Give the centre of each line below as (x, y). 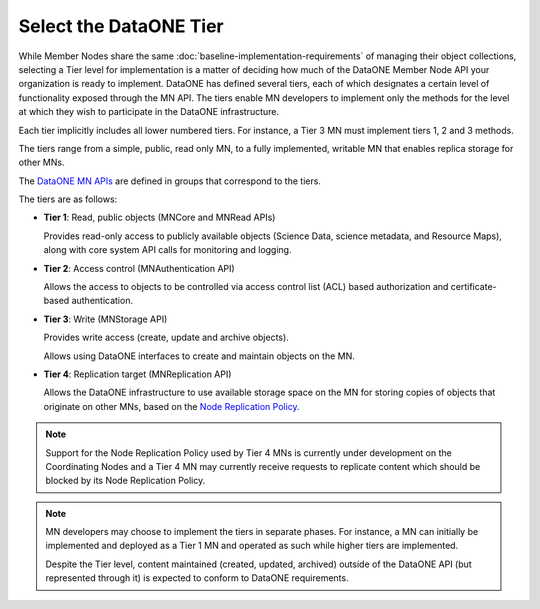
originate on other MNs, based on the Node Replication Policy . (171, 406)
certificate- (473, 287)
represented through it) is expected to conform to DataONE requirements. (197, 578)
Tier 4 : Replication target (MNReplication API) (137, 374)
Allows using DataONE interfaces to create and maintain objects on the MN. (199, 356)
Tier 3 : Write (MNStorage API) (105, 319)
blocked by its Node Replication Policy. (125, 481)
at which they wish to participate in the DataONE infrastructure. (149, 112)
